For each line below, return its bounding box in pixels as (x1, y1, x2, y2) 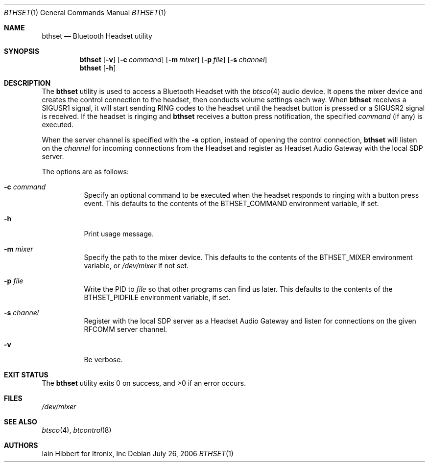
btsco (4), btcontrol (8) (42, 426, 112, 434)
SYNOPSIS (4, 47, 40, 55)
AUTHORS (4, 441, 38, 449)
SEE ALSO (4, 418, 37, 426)
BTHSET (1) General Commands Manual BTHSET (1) (4, 8, 167, 17)
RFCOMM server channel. (84, 325, 167, 333)
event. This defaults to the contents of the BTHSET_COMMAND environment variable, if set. (84, 199, 379, 208)
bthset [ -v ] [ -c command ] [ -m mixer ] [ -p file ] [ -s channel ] (79, 55, 267, 64)
